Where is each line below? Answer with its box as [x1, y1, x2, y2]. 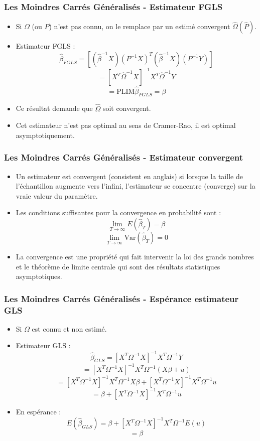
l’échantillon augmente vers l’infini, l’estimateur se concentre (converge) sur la [16, 181, 255, 191]
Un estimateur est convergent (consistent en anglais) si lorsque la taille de [16, 171, 243, 181]
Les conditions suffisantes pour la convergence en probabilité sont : [16, 207, 221, 218]
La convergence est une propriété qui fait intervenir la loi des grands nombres [16, 251, 254, 261]
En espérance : [16, 406, 61, 417]
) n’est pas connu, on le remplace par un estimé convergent [49, 21, 230, 32]
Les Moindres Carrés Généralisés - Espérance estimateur [4, 292, 239, 305]
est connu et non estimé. [32, 323, 107, 334]
